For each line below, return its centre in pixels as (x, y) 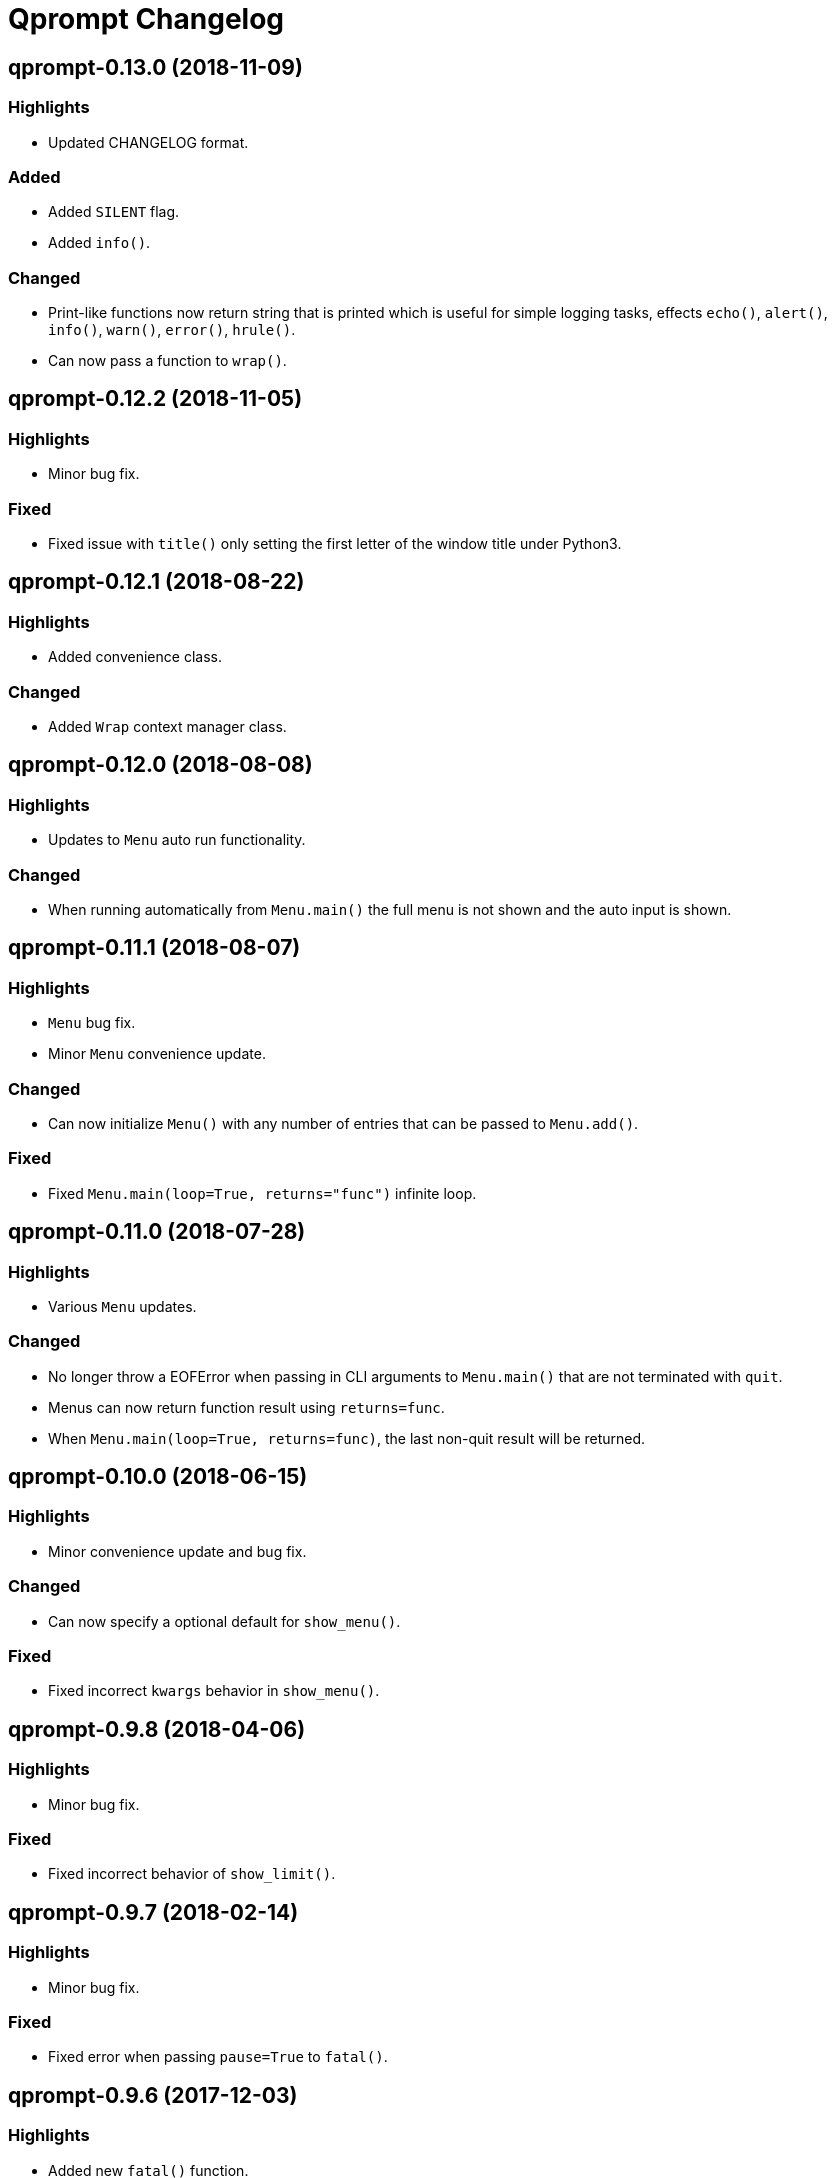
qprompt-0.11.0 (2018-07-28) (157, 1232)
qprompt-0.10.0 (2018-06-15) (158, 1477)
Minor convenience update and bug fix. (177, 1551)
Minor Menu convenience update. (157, 1054)
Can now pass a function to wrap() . (167, 361)
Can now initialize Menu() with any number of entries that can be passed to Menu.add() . (343, 1123)
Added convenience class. (135, 657)
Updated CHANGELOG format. (148, 142)
